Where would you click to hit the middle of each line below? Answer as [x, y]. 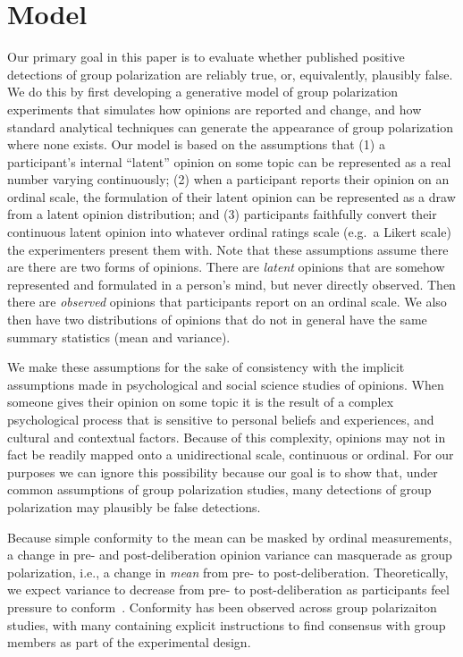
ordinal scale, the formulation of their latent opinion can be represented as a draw [231, 196]
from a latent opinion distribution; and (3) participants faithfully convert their [222, 214]
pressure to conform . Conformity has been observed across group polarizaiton [222, 606]
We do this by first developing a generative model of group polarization [203, 92]
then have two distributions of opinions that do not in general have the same [217, 320]
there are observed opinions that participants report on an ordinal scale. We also [227, 302]
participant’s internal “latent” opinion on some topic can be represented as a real [229, 161]
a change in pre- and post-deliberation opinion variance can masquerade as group [230, 555]
